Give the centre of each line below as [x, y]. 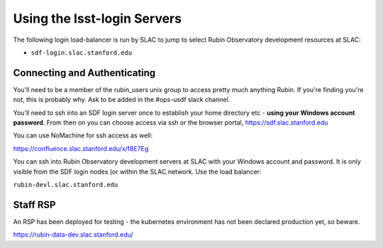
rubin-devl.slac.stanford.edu [66, 185]
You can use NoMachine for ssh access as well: [83, 135]
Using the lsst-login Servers [98, 18]
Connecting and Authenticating [84, 73]
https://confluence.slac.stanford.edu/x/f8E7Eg [81, 148]
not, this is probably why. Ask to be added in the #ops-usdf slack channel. [122, 100]
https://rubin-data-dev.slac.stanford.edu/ [73, 235]
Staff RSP [34, 204]
